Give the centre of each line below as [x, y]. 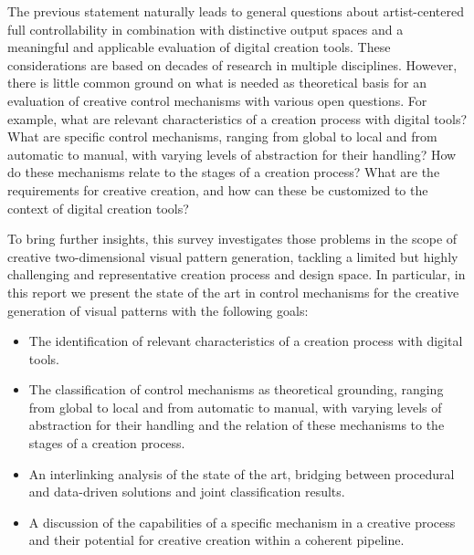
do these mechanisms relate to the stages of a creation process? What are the [224, 172]
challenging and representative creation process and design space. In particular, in [237, 274]
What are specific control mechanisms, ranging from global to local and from [222, 136]
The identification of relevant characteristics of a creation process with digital [246, 341]
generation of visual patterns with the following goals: [158, 310]
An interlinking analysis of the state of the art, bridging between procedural [242, 473]
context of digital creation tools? [98, 208]
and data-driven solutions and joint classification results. [187, 492]
